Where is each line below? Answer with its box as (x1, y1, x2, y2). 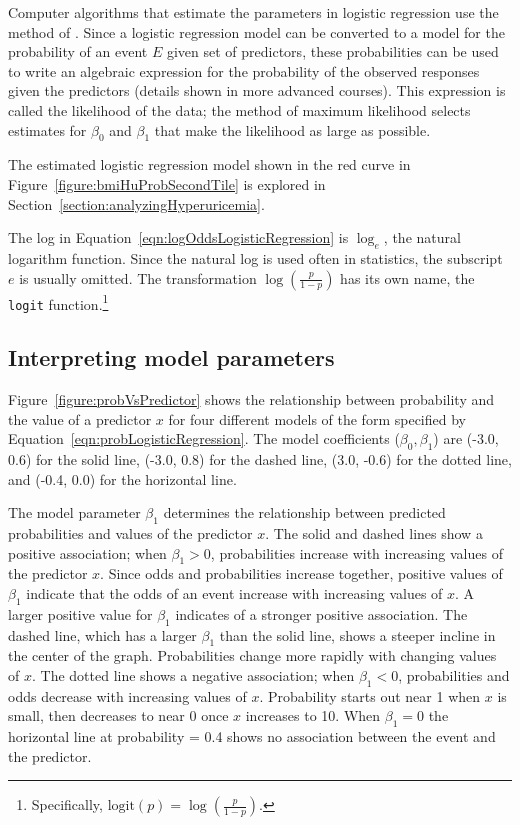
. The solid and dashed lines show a (265, 523, 483, 544)
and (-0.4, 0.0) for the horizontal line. (8, 468, 237, 489)
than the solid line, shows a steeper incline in (219, 624, 496, 645)
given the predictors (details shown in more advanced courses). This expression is (8, 80, 506, 101)
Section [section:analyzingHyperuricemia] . (8, 193, 265, 214)
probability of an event (8, 41, 148, 62)
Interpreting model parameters (8, 342, 335, 373)
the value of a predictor (8, 408, 152, 429)
